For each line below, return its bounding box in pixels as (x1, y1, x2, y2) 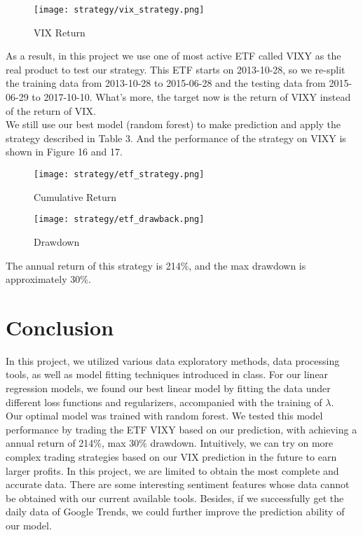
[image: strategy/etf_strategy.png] (34, 169, 205, 179)
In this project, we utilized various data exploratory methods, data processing (6, 353, 340, 368)
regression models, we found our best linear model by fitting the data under (6, 381, 331, 395)
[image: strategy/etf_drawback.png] (34, 214, 205, 225)
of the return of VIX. (6, 103, 96, 118)
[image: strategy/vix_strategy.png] (34, 5, 205, 15)
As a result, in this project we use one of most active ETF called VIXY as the (6, 48, 341, 63)
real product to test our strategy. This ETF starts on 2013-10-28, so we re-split (6, 62, 345, 76)
